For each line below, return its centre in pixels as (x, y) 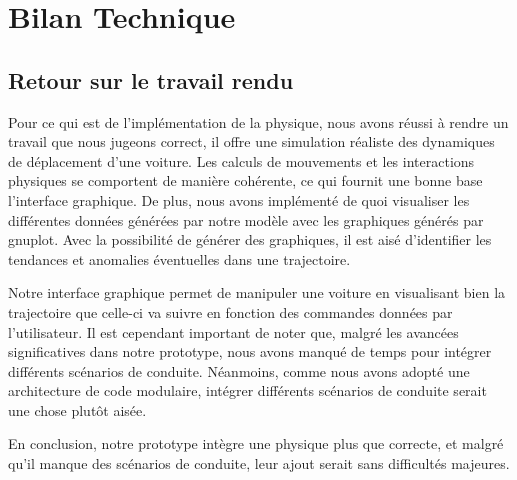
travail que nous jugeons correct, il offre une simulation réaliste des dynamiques (251, 141)
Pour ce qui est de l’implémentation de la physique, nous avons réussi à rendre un (258, 121)
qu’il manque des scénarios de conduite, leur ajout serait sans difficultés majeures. (259, 463)
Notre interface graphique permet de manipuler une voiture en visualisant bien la (257, 292)
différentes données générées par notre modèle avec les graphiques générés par (246, 219)
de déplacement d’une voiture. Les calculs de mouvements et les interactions (241, 160)
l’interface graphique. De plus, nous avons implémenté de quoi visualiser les (239, 199)
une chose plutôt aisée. (77, 409)
